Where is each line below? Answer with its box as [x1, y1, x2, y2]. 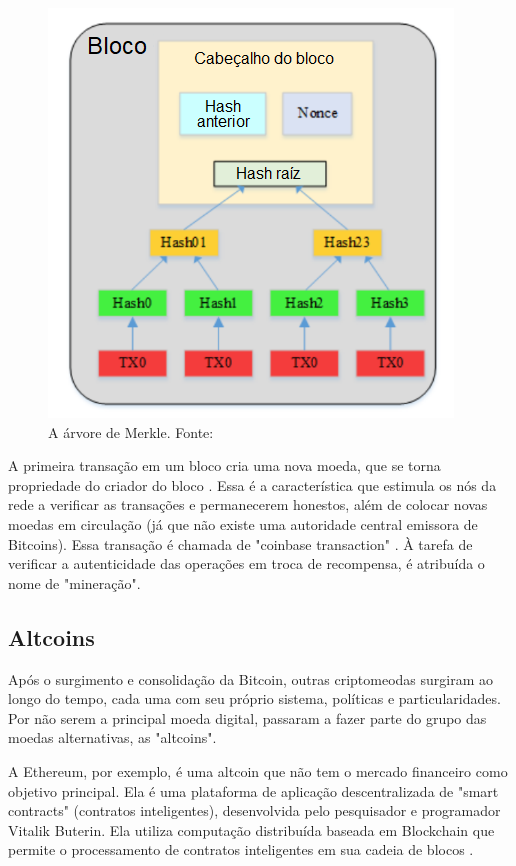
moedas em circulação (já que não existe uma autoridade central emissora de [8, 513, 478, 534]
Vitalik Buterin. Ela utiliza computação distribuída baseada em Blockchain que [8, 819, 495, 840]
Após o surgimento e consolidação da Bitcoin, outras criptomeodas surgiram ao [8, 668, 493, 689]
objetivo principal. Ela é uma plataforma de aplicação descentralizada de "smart [8, 780, 499, 801]
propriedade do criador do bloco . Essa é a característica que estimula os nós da [8, 474, 497, 495]
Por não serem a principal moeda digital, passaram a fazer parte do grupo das [8, 707, 487, 728]
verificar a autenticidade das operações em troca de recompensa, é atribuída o [8, 553, 485, 574]
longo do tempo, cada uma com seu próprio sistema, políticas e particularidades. [8, 688, 501, 709]
